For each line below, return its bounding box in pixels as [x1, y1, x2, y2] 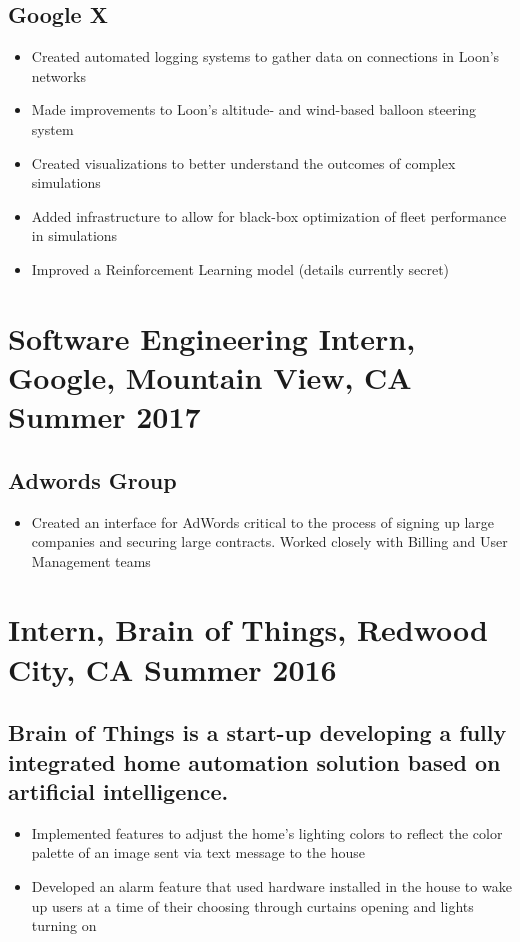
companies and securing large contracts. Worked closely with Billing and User [31, 531, 508, 552]
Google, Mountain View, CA [8, 356, 412, 397]
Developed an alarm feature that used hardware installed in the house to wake [31, 876, 512, 897]
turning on [31, 915, 97, 936]
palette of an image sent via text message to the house [31, 842, 365, 863]
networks [31, 65, 86, 86]
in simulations [31, 225, 118, 246]
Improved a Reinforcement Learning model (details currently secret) [31, 258, 450, 279]
